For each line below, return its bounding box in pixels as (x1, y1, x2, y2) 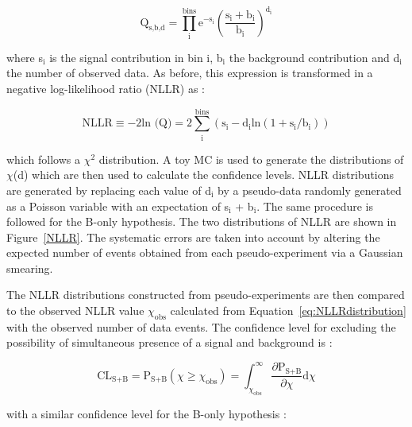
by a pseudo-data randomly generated (218, 181, 402, 198)
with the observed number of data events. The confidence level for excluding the (6, 318, 396, 335)
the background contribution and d (229, 49, 400, 65)
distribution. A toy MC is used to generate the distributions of (98, 150, 404, 167)
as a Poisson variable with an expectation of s (6, 197, 229, 214)
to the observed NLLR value (6, 302, 144, 319)
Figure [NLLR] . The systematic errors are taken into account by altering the (6, 228, 380, 245)
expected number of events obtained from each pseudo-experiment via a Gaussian (6, 244, 403, 261)
